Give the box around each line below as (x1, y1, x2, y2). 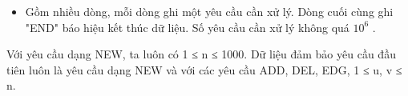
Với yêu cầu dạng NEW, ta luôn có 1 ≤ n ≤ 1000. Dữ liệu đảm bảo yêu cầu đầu (6, 46, 396, 62)
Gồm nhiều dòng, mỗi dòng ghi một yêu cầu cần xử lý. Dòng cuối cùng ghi (25, 3, 394, 19)
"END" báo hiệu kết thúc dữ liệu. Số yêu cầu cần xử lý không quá (25, 18, 349, 35)
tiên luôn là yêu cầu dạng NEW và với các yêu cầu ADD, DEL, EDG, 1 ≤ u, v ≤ (6, 61, 402, 78)
